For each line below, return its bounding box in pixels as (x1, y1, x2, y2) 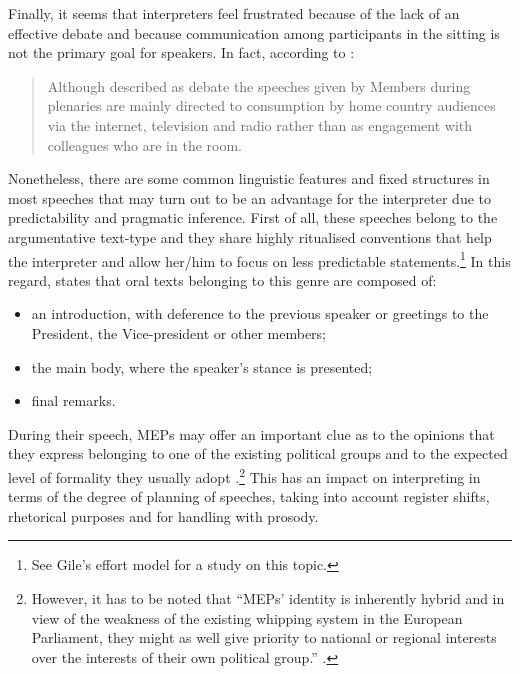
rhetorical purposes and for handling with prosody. (8, 505, 319, 526)
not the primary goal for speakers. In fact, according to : (8, 42, 355, 63)
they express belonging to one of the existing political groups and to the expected (8, 443, 508, 464)
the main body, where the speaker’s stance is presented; (31, 356, 373, 377)
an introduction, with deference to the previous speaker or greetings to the (31, 303, 489, 324)
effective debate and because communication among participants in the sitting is (8, 22, 500, 43)
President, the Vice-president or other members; (31, 322, 327, 343)
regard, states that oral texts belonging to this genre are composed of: (8, 269, 437, 290)
